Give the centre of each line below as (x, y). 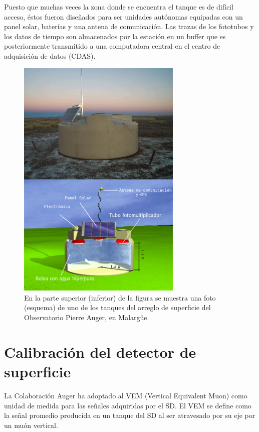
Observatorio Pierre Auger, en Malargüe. (87, 317)
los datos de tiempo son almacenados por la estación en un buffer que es (115, 36)
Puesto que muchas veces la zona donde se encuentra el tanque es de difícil (119, 7)
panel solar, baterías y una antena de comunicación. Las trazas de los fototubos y (129, 26)
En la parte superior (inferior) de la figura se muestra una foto (120, 297)
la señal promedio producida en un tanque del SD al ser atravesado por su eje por (130, 415)
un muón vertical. (31, 425)
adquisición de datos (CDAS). (50, 55)
